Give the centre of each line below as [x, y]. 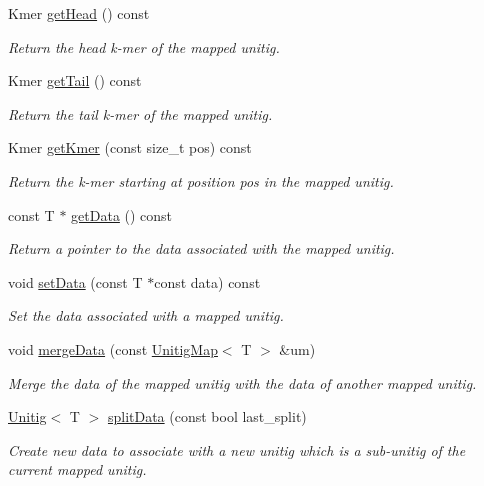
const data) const [207, 281]
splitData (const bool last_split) [207, 416]
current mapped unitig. [77, 469]
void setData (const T [75, 281]
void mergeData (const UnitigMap [113, 348]
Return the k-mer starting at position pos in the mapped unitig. [201, 180]
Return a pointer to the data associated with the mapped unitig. [201, 248]
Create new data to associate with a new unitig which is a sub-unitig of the [237, 449]
